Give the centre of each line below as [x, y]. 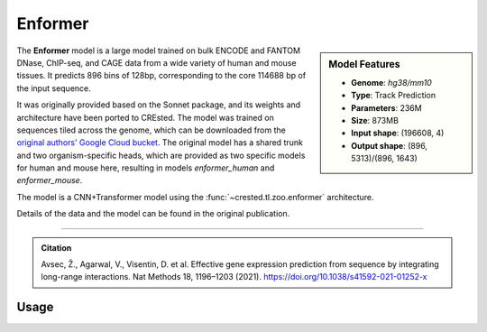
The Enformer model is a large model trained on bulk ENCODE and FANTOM [159, 51]
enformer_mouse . [50, 180]
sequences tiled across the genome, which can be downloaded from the [151, 130]
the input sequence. [54, 88]
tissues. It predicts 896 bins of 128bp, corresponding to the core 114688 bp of [161, 76]
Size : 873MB [375, 120]
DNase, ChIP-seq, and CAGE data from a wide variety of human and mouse [156, 62]
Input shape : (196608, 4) [398, 133]
